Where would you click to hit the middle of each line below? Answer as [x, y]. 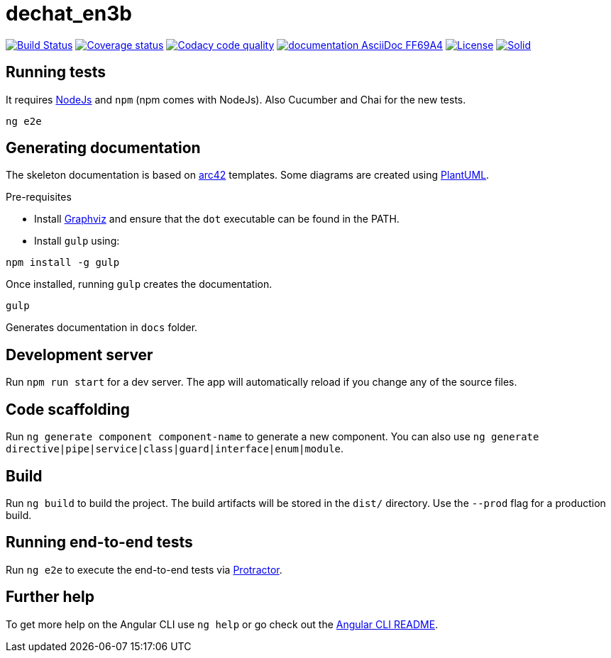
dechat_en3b [69, 13]
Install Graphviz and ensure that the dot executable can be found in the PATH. [217, 219]
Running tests [56, 72]
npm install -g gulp [63, 263]
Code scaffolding [68, 409]
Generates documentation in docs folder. [102, 328]
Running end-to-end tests [99, 542]
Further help [50, 597]
